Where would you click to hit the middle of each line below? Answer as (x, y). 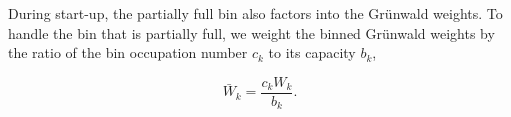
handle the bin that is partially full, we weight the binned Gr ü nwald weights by (251, 32)
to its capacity (312, 52)
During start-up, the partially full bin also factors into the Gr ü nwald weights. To (255, 13)
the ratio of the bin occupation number (128, 52)
